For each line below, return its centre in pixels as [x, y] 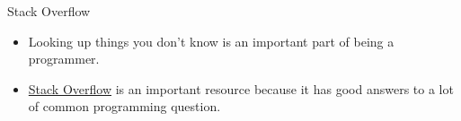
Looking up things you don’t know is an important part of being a [211, 41]
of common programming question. [124, 106]
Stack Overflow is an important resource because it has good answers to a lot [241, 88]
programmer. [64, 59]
